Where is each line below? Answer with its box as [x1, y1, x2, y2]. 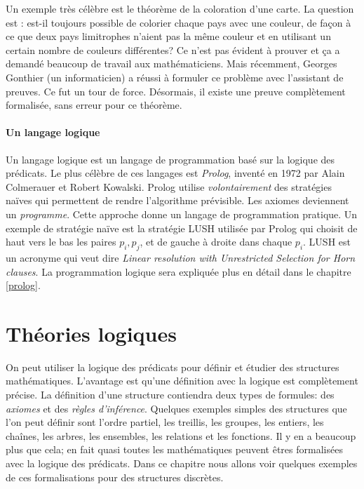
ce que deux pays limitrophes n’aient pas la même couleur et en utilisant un [6, 29, 331, 43]
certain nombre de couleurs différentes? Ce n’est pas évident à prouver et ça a [6, 42, 340, 57]
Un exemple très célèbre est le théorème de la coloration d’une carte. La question [6, 1, 354, 15]
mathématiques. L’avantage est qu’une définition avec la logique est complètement [6, 373, 358, 388]
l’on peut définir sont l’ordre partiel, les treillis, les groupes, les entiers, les [6, 415, 324, 429]
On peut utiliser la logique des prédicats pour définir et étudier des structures [6, 359, 339, 374]
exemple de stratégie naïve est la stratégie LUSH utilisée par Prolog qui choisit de [6, 220, 358, 235]
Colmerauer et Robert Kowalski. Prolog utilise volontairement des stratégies [6, 179, 332, 194]
